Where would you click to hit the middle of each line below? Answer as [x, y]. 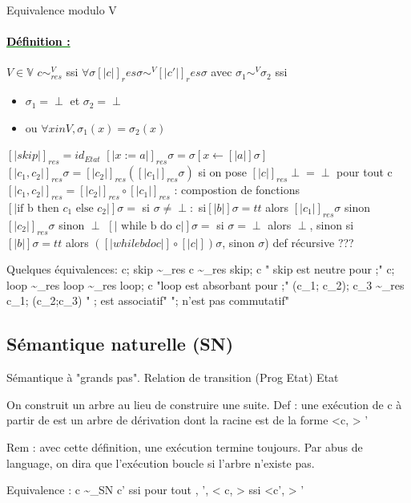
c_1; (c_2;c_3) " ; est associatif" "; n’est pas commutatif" [148, 300]
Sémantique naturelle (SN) [120, 344]
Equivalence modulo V [62, 10]
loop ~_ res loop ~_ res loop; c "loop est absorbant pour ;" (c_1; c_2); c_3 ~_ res [205, 284]
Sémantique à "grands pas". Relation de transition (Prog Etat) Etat [173, 377]
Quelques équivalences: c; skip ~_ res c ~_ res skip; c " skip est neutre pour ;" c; [201, 269]
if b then [38, 208]
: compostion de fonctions [237, 190]
